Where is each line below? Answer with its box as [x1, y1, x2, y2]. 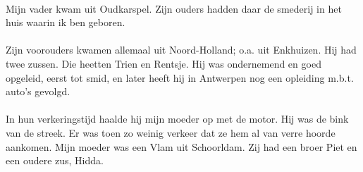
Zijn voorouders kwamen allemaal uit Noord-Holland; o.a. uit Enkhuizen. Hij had [6, 42, 357, 57]
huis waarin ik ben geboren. [6, 15, 125, 30]
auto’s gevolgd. [6, 84, 70, 99]
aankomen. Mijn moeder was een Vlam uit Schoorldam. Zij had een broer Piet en [6, 139, 357, 154]
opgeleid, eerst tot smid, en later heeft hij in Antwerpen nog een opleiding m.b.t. [6, 70, 354, 85]
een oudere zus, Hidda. [6, 153, 104, 168]
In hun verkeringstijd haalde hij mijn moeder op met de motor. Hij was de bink [6, 111, 349, 126]
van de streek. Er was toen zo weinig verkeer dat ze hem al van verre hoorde [6, 125, 336, 140]
